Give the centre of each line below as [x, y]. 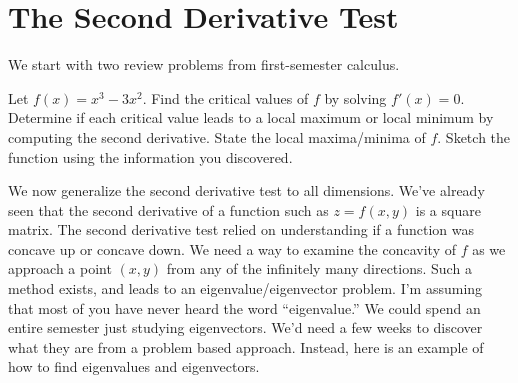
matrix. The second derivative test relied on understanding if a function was [241, 229]
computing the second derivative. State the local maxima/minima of [217, 136]
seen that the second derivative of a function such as [168, 209]
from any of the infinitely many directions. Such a [319, 268]
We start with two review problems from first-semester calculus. [204, 64]
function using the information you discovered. [150, 156]
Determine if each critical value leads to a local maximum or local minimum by [251, 117]
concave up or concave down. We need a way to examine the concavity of [232, 248]
